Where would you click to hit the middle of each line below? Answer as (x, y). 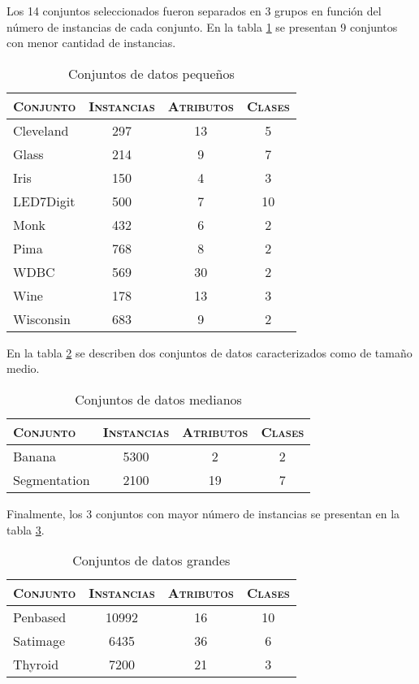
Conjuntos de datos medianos (158, 399)
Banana (35, 456)
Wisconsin (42, 318)
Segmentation (52, 479)
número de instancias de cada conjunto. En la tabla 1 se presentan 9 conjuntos (202, 26)
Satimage (39, 641)
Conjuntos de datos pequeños (151, 73)
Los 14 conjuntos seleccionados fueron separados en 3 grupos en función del (194, 11)
